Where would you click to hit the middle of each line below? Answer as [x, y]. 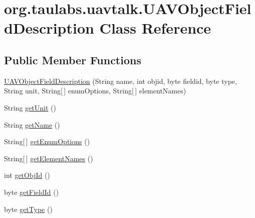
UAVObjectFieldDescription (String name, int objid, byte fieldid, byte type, [120, 81]
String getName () [32, 124]
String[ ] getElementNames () [49, 158]
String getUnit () [30, 107]
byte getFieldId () [32, 192]
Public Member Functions [73, 60]
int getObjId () [27, 175]
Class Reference [155, 28]
